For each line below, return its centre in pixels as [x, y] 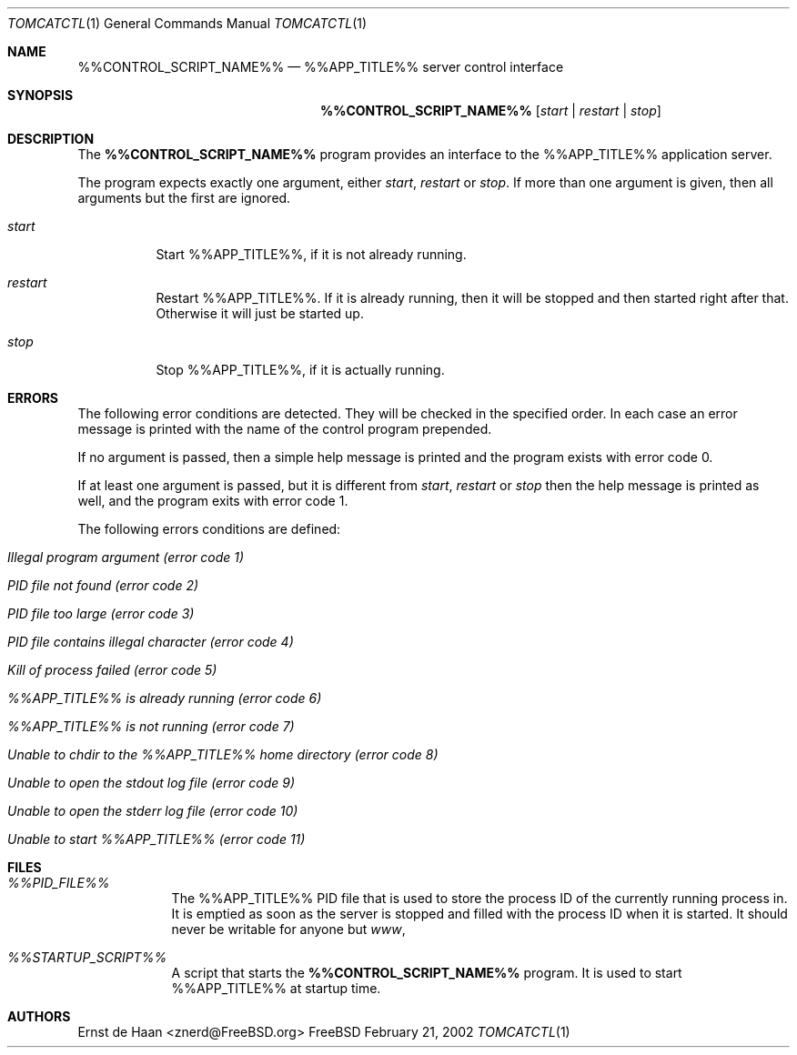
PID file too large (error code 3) [101, 613]
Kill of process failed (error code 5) [112, 670]
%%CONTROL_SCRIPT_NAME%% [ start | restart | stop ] [491, 111]
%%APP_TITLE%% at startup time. [276, 988]
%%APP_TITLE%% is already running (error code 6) [165, 698]
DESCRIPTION [51, 139]
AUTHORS [39, 1016]
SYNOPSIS [40, 95]
